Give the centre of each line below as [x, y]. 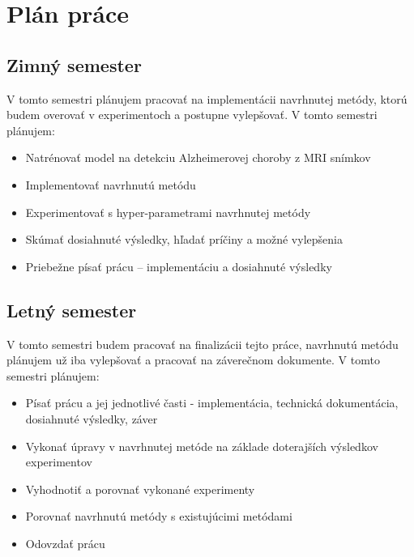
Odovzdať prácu [65, 543]
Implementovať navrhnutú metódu [111, 184]
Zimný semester [74, 64]
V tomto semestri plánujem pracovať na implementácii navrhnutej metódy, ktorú [207, 98]
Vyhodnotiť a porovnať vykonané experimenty [140, 489]
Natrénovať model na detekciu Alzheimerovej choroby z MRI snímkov [198, 157]
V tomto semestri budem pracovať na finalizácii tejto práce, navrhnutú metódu [203, 344]
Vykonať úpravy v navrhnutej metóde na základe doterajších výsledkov [202, 446]
